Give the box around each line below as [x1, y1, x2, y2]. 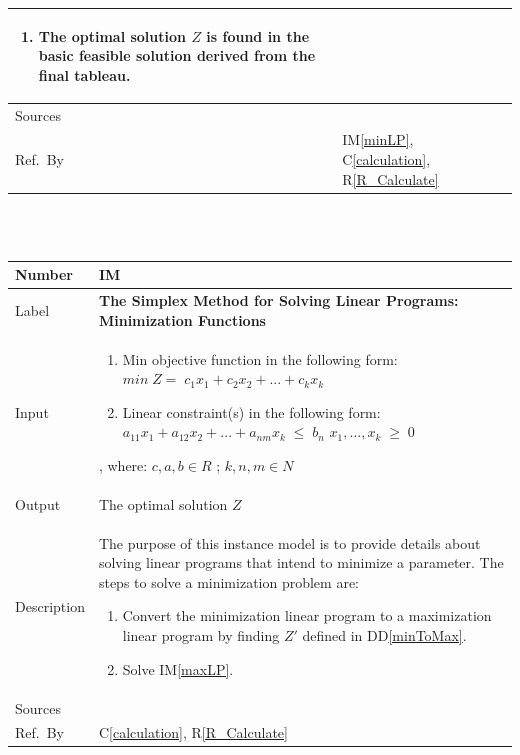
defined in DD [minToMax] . [302, 625, 467, 646]
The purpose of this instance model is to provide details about [98, 532, 481, 553]
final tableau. [38, 64, 131, 85]
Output [15, 493, 61, 514]
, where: [98, 455, 148, 475]
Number [15, 264, 73, 285]
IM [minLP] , [342, 129, 414, 150]
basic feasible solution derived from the [38, 45, 316, 66]
